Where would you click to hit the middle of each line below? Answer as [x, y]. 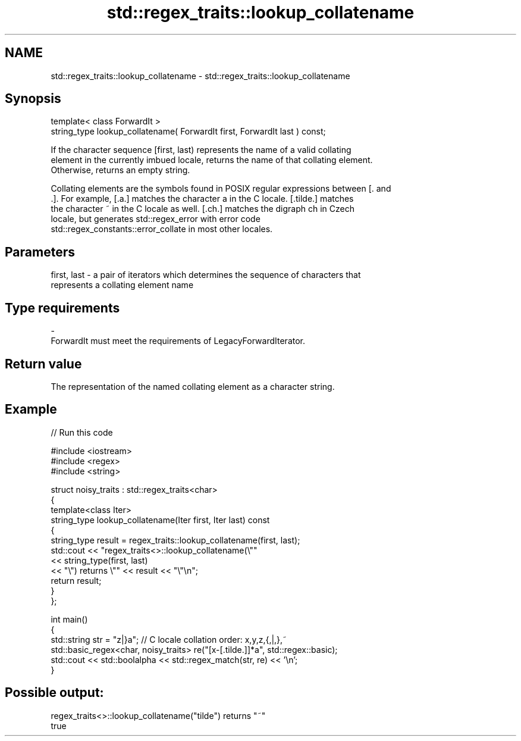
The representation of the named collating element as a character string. [193, 386]
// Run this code [82, 432]
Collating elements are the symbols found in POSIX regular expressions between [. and [221, 189]
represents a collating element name [122, 285]
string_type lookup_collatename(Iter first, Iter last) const [160, 520]
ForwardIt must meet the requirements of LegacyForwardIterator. [178, 341]
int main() [69, 619]
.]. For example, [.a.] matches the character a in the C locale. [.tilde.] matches [202, 199]
